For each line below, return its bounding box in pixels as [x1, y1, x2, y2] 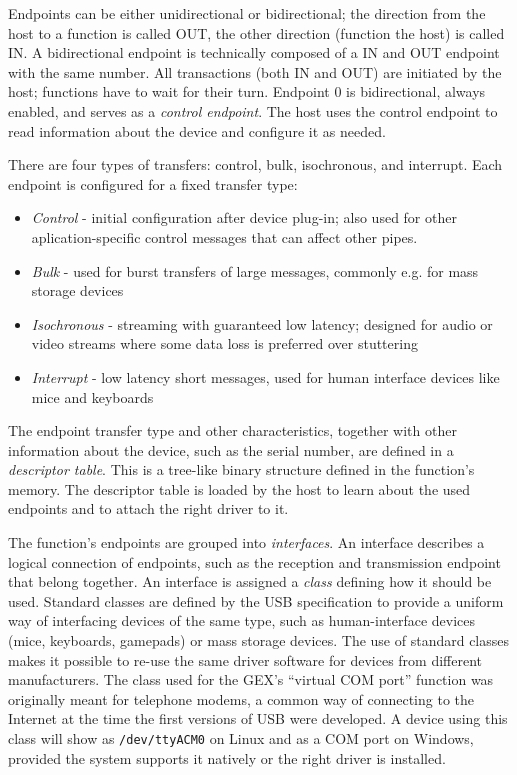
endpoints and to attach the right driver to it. [8, 498, 289, 519]
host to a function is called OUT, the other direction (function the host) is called [8, 22, 505, 43]
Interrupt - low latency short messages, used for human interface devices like [31, 366, 500, 387]
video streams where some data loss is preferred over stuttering [31, 333, 418, 354]
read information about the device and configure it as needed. [8, 120, 386, 141]
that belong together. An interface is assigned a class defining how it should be [8, 571, 492, 592]
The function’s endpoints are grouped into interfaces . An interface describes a [8, 532, 485, 553]
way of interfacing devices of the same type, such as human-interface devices [8, 610, 476, 631]
